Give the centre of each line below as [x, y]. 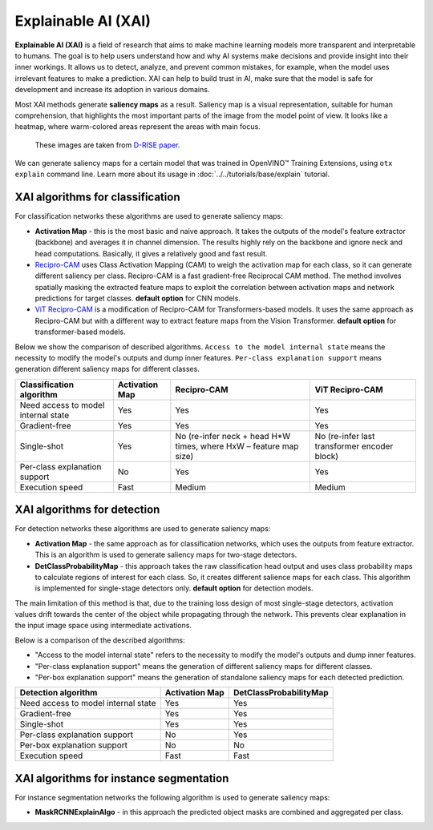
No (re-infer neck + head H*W [233, 436]
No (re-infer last [345, 436]
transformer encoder [354, 446]
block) [327, 456]
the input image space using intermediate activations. [103, 626]
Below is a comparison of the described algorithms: [100, 640]
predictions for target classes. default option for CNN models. [138, 298]
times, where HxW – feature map [237, 446]
